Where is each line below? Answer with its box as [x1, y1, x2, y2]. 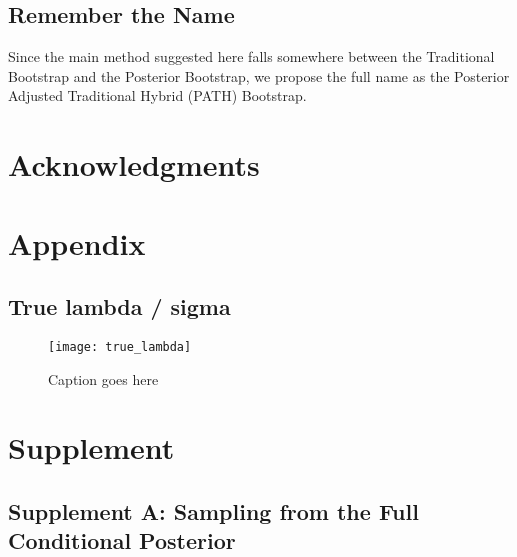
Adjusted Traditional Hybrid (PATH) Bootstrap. [8, 85, 307, 106]
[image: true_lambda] [48, 339, 192, 354]
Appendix [8, 222, 146, 263]
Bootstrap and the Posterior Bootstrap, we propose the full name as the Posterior [8, 65, 510, 86]
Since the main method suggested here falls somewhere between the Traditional [8, 46, 495, 67]
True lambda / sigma [8, 291, 231, 322]
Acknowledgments [8, 144, 260, 185]
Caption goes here [48, 368, 159, 389]
